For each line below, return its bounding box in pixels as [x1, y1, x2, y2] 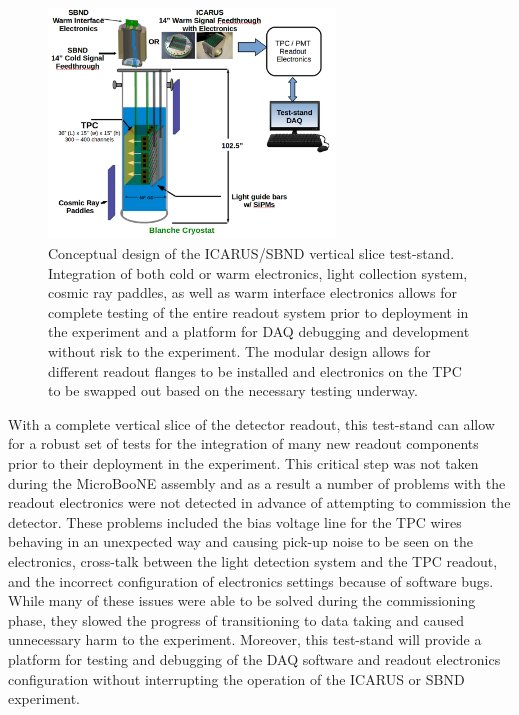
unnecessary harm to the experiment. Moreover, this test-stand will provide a [8, 629, 482, 650]
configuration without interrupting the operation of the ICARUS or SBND [8, 668, 465, 689]
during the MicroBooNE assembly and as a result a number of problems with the [8, 472, 506, 493]
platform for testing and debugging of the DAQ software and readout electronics [8, 648, 501, 669]
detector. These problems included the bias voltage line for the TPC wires [8, 511, 462, 532]
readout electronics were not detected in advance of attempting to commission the [8, 492, 511, 513]
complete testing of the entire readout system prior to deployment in [48, 301, 469, 322]
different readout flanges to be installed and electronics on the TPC [48, 360, 462, 381]
